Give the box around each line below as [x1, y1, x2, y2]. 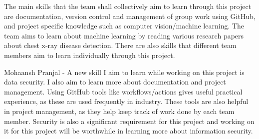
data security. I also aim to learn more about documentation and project [4, 76, 226, 87]
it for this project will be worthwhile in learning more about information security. [4, 125, 253, 136]
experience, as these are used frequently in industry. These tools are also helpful [4, 96, 249, 106]
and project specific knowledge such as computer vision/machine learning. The [4, 20, 245, 31]
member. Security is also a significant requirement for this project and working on [4, 115, 255, 126]
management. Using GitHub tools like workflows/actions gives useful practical [4, 86, 243, 96]
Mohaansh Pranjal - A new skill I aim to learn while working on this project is [4, 66, 245, 77]
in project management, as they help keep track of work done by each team [4, 105, 235, 116]
